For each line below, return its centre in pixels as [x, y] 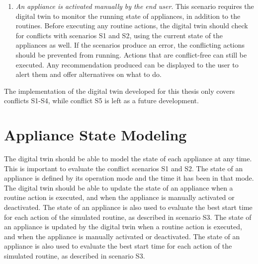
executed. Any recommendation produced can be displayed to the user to [127, 64]
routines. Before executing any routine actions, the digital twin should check [132, 26]
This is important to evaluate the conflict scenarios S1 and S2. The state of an [124, 168]
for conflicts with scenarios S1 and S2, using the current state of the [119, 35]
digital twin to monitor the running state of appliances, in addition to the [128, 16]
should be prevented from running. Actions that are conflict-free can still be [131, 54]
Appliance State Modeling [95, 135]
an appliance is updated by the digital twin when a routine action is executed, [123, 227]
